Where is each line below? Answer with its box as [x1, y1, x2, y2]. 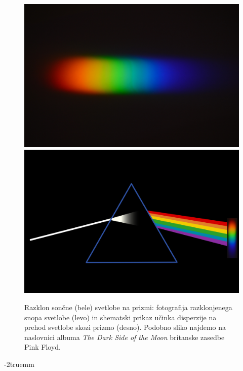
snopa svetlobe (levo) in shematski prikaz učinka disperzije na [24, 312, 217, 322]
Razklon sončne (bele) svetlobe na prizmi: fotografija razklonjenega [24, 301, 232, 312]
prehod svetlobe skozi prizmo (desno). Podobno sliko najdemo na [24, 322, 226, 332]
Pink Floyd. [24, 342, 61, 352]
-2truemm [4, 358, 34, 369]
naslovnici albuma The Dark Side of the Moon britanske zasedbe [24, 331, 225, 342]
